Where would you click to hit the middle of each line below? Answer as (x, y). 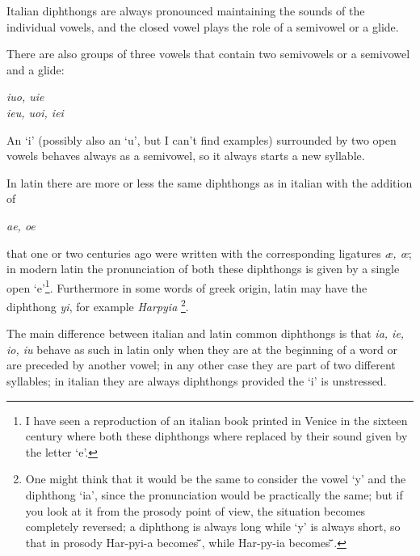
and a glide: (36, 69)
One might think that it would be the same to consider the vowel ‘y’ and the (216, 479)
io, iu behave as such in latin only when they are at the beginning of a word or (202, 349)
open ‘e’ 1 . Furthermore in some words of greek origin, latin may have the (187, 286)
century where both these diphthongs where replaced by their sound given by (216, 436)
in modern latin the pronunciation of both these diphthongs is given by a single (203, 269)
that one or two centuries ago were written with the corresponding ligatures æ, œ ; (209, 253)
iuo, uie (25, 97)
